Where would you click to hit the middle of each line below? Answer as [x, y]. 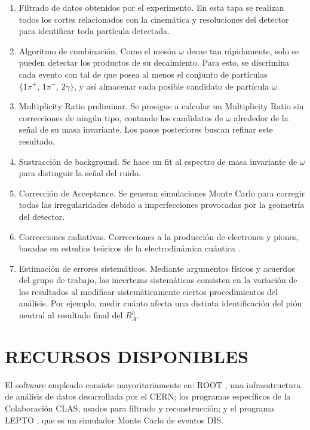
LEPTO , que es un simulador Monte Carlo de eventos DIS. [114, 420]
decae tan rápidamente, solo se [243, 50]
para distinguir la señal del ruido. [80, 173]
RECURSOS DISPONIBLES [127, 356]
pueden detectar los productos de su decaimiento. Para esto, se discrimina [154, 62]
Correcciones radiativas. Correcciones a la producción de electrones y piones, [159, 236]
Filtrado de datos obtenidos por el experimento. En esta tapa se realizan [151, 7]
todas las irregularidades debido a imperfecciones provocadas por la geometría [162, 205]
